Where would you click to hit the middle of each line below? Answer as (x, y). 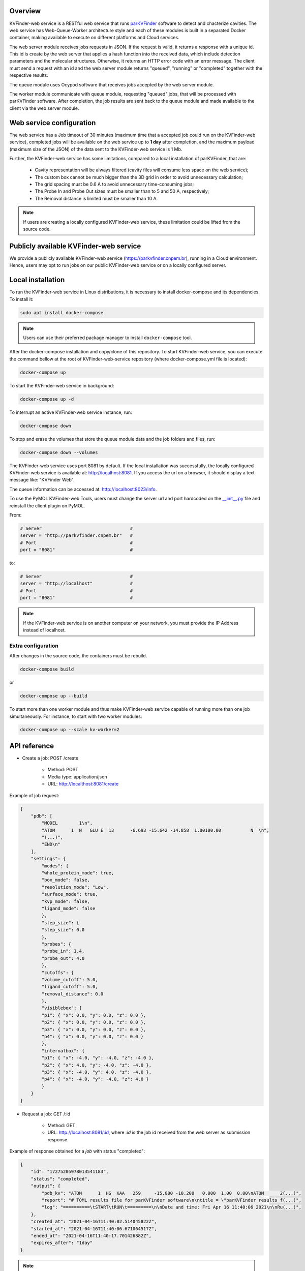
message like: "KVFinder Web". (42, 480)
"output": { (46, 1186)
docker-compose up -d (47, 399)
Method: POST (63, 770)
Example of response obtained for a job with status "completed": (77, 1151)
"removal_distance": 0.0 (72, 994)
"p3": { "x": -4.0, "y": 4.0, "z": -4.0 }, (97, 1072)
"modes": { (55, 866)
